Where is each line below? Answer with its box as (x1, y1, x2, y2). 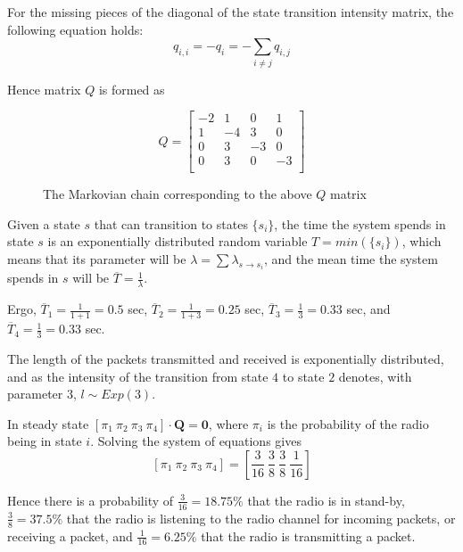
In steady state (7, 414, 89, 433)
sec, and (346, 300, 391, 318)
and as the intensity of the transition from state (7, 367, 269, 385)
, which (401, 232, 442, 251)
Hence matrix (7, 79, 81, 98)
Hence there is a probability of (7, 490, 174, 509)
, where (208, 414, 249, 433)
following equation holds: (7, 20, 144, 38)
